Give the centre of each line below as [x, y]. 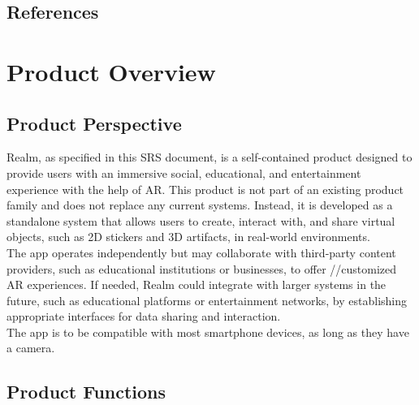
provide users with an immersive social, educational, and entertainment [184, 172]
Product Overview [111, 71]
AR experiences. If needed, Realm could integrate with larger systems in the [197, 284]
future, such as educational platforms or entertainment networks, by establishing [207, 300]
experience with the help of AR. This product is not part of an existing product [205, 189]
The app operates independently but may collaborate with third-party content [201, 252]
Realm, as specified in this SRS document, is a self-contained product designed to [209, 157]
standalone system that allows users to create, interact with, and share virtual [201, 220]
